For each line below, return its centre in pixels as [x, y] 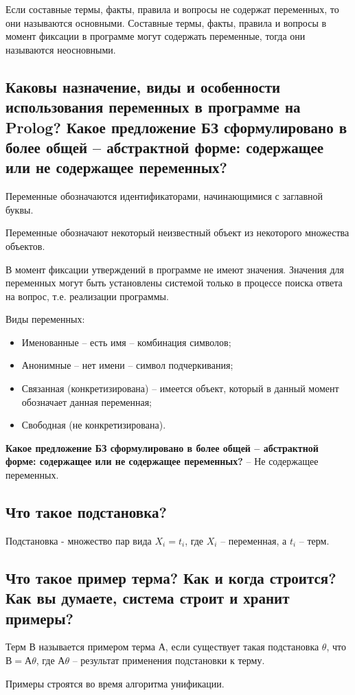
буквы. [20, 209]
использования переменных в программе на [153, 107]
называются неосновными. [61, 49]
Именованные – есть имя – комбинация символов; [126, 342]
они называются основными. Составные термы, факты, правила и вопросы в [166, 22]
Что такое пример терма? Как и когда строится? [171, 577]
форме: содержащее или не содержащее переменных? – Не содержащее [162, 461]
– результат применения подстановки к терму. [169, 660]
